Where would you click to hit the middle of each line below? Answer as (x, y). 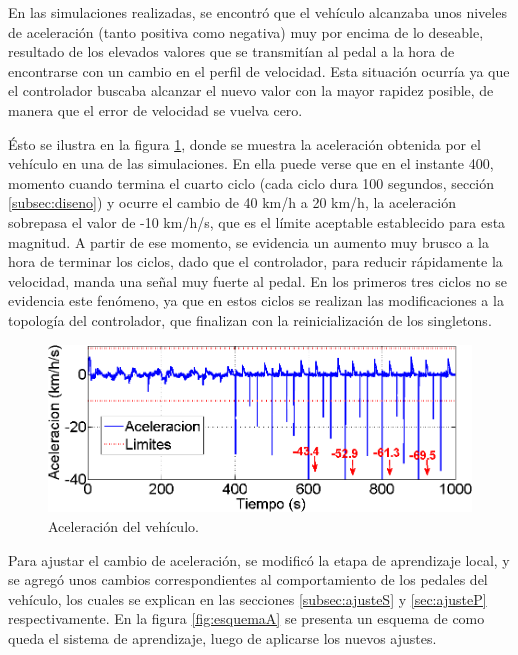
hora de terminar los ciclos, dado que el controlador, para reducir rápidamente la (255, 261)
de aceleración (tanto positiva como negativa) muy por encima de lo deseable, (246, 31)
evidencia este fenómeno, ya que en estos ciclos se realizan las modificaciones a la (256, 300)
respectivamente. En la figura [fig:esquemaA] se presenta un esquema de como (246, 618)
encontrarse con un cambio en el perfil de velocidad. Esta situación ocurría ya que (259, 70)
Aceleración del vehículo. (123, 525)
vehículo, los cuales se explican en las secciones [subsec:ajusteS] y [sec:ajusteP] (247, 598)
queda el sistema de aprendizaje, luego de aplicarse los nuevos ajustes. (222, 637)
